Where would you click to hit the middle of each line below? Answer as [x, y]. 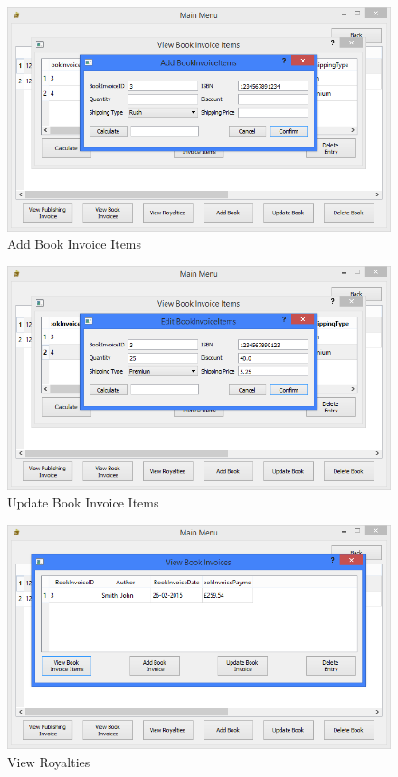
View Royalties [49, 761]
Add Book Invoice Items [75, 244]
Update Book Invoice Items [83, 502]
